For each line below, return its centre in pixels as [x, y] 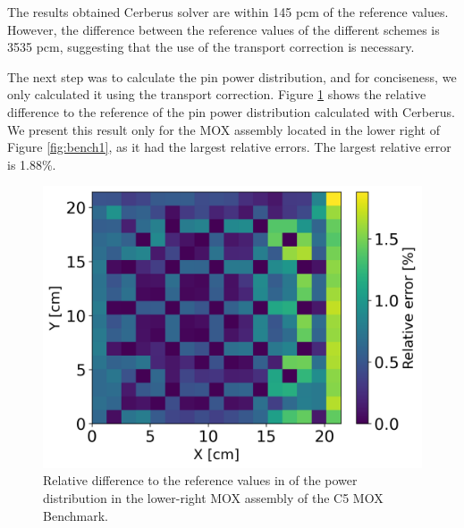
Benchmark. [76, 515]
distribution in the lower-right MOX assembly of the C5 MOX [213, 498]
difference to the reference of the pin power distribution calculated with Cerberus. [231, 111]
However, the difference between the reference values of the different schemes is [224, 29]
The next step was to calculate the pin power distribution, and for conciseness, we [232, 76]
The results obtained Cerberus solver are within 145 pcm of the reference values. [228, 12]
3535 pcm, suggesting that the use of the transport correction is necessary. [211, 47]
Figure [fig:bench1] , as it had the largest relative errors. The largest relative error [229, 147]
